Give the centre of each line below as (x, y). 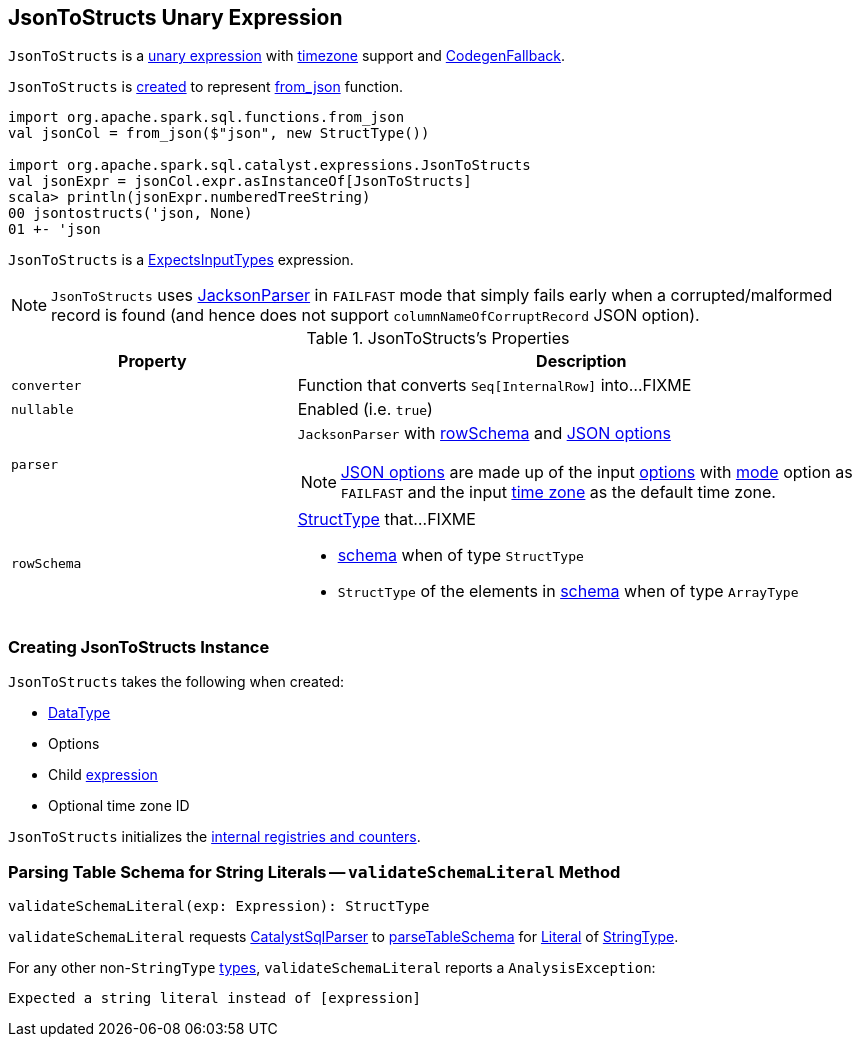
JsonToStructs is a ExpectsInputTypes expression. (181, 260)
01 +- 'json (54, 229)
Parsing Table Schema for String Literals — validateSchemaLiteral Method (314, 871)
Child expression (103, 775)
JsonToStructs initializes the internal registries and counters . (214, 837)
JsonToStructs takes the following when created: (176, 682)
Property (152, 361)
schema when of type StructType (460, 555)
